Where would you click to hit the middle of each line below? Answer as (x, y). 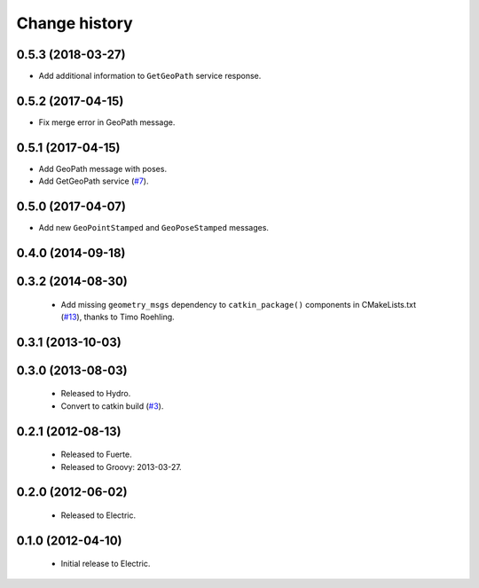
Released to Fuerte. (96, 455)
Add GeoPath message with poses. (103, 169)
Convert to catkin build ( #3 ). (112, 406)
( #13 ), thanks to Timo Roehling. (118, 317)
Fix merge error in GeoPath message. (107, 122)
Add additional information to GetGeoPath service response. (150, 76)
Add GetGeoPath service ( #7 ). (94, 181)
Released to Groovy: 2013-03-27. (121, 466)
